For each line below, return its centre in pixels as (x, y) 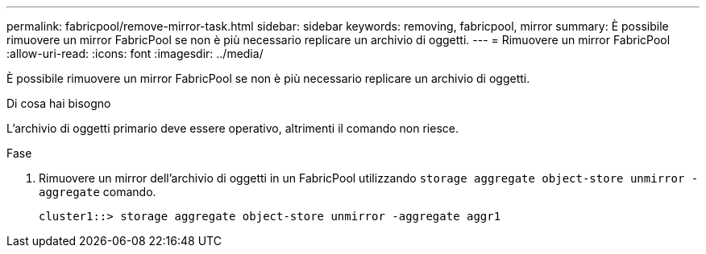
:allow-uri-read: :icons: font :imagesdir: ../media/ (135, 53)
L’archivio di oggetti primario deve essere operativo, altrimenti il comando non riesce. (233, 128)
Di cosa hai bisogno (59, 103)
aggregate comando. (98, 192)
